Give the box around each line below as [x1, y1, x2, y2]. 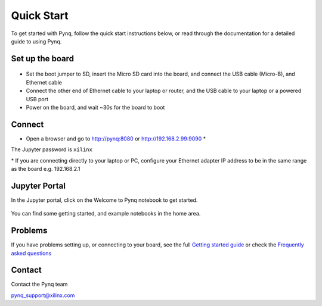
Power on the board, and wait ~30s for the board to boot [26, 104, 165, 111]
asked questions [11, 249, 52, 257]
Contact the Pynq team [11, 280, 68, 288]
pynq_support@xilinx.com [11, 292, 75, 299]
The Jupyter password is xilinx [11, 146, 92, 153]
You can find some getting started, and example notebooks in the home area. [11, 210, 201, 217]
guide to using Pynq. [11, 38, 62, 45]
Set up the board [11, 54, 75, 64]
